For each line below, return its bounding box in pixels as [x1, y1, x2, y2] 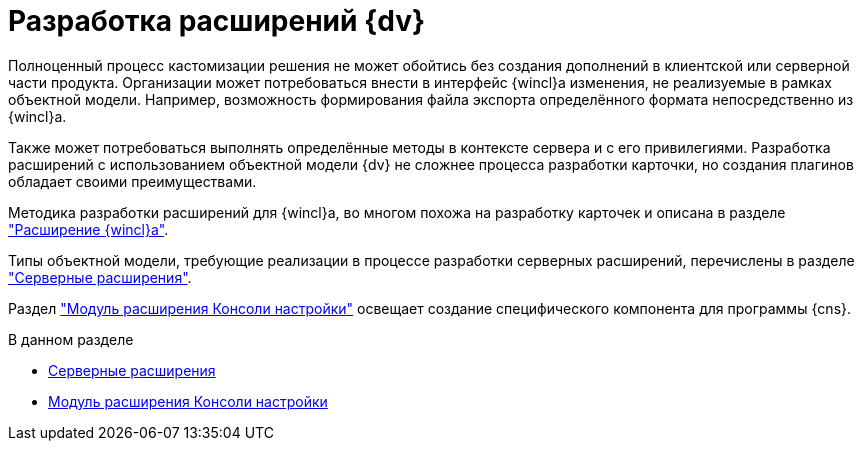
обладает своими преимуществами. [8, 172, 257, 190]
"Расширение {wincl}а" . [8, 220, 169, 238]
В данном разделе [8, 330, 134, 348]
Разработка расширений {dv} [8, 4, 426, 38]
